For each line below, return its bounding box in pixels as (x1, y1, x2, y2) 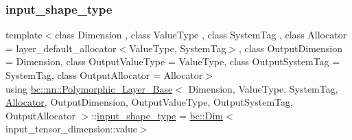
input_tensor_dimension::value (5, 121, 137, 136)
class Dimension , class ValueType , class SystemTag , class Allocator (55, 27, 347, 42)
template (5, 27, 43, 42)
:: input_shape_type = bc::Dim (91, 108, 223, 122)
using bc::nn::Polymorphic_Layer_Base (5, 81, 173, 95)
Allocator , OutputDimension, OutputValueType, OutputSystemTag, (5, 95, 293, 109)
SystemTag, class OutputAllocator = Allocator (5, 68, 203, 82)
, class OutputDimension (239, 40, 342, 55)
